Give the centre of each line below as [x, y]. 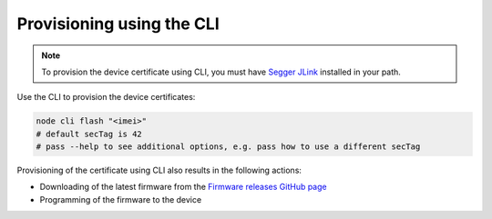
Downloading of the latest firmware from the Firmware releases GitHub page [183, 187]
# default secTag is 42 [89, 134]
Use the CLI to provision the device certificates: [106, 97]
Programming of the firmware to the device [121, 199]
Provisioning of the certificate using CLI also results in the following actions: [159, 170]
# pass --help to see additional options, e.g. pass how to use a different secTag [228, 147]
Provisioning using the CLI [118, 24]
